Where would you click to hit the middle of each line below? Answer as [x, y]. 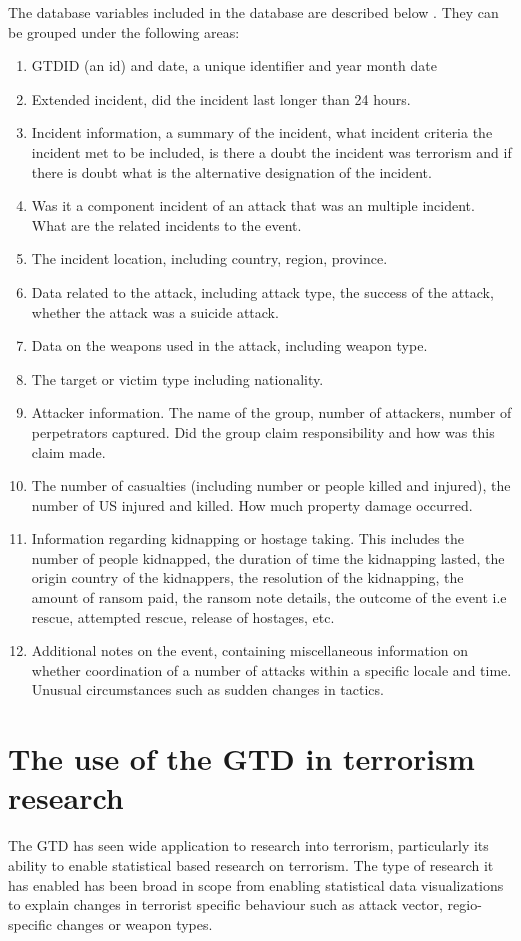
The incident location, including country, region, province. [209, 258]
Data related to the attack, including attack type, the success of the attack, [262, 291]
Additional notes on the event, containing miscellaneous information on [250, 650]
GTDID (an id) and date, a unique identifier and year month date [234, 65]
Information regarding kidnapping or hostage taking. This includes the [247, 538]
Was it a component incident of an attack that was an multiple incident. [253, 205]
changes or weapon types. [134, 923]
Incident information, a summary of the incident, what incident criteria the [262, 132]
